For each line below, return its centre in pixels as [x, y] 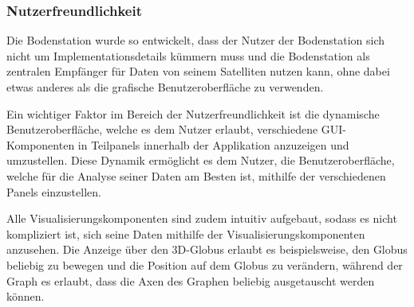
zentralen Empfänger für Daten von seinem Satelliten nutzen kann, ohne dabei [198, 71]
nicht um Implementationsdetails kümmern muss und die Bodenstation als [188, 55]
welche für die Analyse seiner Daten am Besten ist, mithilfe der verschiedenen [196, 175]
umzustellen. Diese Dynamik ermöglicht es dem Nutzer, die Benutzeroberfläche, [201, 160]
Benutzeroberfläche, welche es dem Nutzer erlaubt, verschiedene [162, 129]
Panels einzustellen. [54, 191]
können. [26, 296]
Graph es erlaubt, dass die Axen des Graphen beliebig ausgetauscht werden [191, 280]
